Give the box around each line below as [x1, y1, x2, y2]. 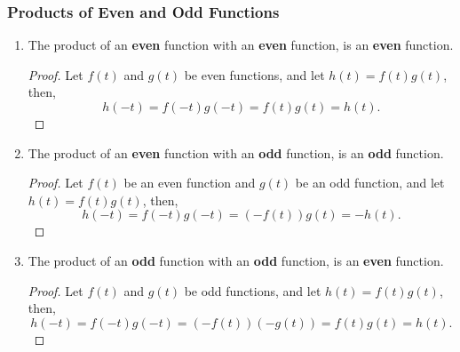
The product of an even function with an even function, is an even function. [28, 36, 454, 54]
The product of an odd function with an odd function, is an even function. [28, 251, 444, 269]
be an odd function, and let [295, 173, 445, 192]
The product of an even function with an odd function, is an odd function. [28, 143, 444, 162]
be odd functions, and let [184, 281, 321, 300]
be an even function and [123, 173, 256, 192]
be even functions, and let [184, 65, 325, 84]
